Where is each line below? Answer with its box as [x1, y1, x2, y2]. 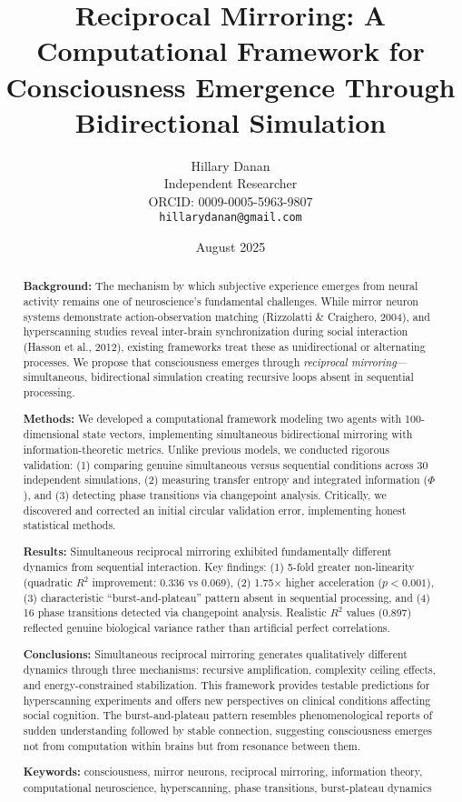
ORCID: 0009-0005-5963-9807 [148, 191, 313, 210]
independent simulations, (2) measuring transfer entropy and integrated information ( [23, 472, 428, 487]
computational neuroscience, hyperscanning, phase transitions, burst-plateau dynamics [23, 779, 432, 795]
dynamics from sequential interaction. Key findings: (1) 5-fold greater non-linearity [23, 559, 415, 575]
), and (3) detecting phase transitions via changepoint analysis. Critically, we [23, 486, 387, 502]
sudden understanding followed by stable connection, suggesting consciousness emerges [23, 722, 433, 737]
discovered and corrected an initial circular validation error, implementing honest [23, 502, 407, 517]
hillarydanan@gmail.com [159, 211, 302, 225]
